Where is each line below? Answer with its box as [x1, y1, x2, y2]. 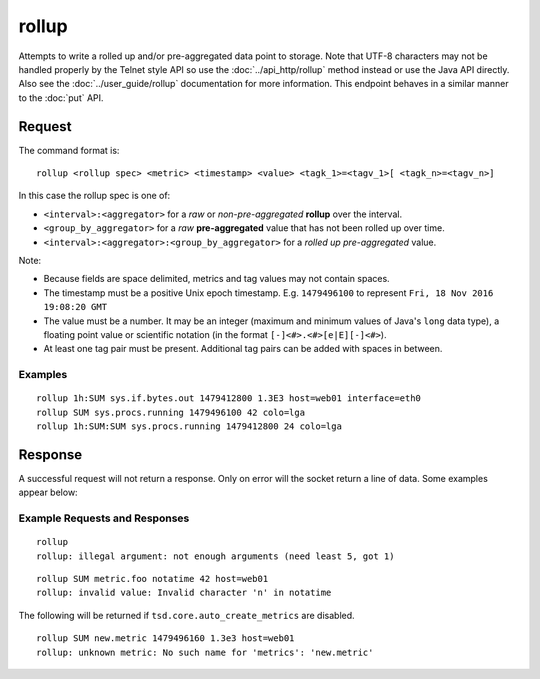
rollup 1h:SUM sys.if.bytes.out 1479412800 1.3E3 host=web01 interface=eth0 [36, 393, 422, 404]
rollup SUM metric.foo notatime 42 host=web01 [36, 573, 269, 585]
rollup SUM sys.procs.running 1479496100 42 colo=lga [36, 406, 305, 418]
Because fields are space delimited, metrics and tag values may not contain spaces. [43, 273, 390, 285]
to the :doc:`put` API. [18, 91, 104, 104]
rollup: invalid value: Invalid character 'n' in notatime [36, 587, 332, 599]
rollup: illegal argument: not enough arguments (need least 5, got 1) [36, 550, 395, 562]
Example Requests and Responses [18, 511, 190, 525]
